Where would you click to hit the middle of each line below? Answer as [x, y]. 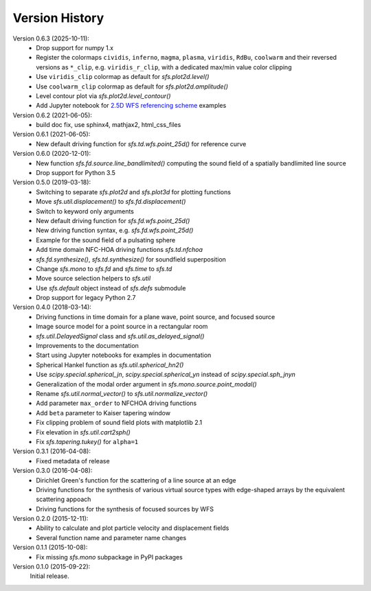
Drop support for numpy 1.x [75, 47]
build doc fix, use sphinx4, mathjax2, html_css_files [109, 125]
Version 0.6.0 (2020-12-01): [52, 154]
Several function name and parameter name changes [111, 537]
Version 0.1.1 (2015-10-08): [50, 547]
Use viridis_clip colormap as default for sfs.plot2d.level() [123, 77]
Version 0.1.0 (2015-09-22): [52, 567]
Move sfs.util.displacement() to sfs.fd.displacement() [111, 202]
